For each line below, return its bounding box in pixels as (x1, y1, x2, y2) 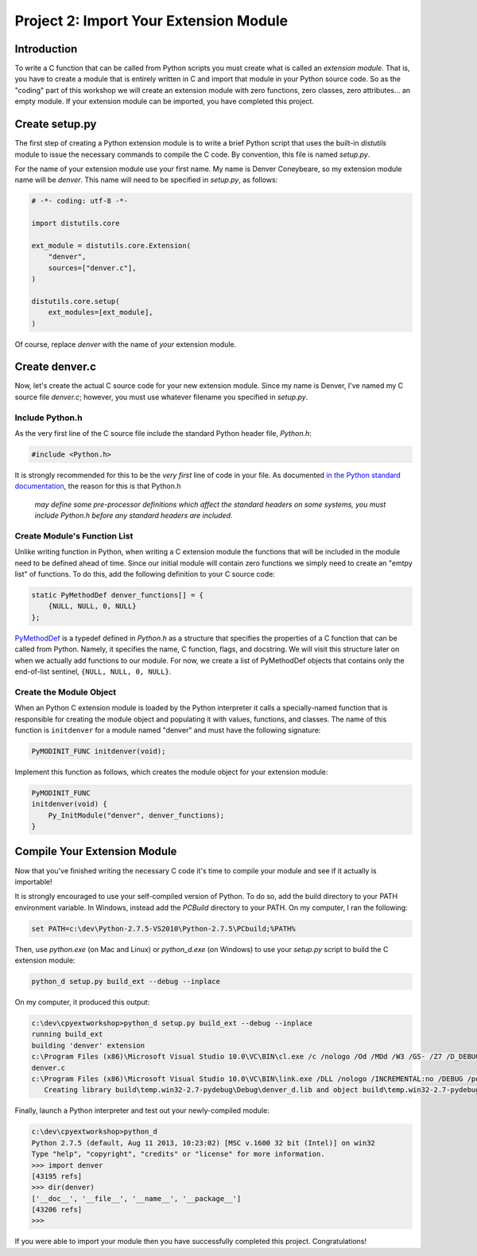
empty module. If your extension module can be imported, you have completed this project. (14, 96, 314, 107)
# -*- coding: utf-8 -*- (31, 196, 129, 206)
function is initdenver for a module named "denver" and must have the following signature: (14, 725, 321, 735)
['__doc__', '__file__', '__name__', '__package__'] (31, 1194, 242, 1203)
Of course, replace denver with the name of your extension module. (14, 339, 237, 349)
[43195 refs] (31, 1172, 83, 1180)
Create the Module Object (14, 686, 117, 698)
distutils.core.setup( (31, 297, 120, 305)
